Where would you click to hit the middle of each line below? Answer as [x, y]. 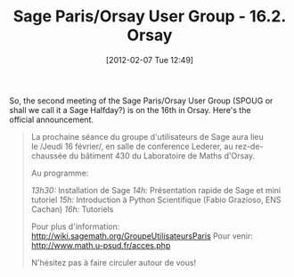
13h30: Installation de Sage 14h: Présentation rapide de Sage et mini [156, 190]
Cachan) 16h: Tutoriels [72, 209]
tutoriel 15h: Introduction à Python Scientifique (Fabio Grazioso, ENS [156, 200]
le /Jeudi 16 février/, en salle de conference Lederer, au [132, 146]
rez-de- [249, 146]
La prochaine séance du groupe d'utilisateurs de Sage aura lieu [147, 136]
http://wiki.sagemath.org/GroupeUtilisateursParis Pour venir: [142, 236]
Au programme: [60, 173]
